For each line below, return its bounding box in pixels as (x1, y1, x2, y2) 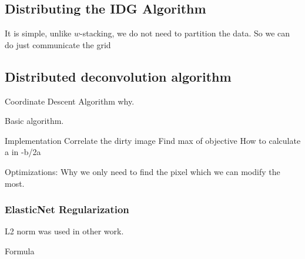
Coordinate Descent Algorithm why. (5, 95, 135, 107)
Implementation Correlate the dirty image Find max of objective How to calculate (5, 134, 301, 146)
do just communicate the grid (5, 38, 111, 51)
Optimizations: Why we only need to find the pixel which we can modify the (5, 165, 280, 177)
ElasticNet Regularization (5, 202, 129, 217)
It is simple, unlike (5, 27, 72, 39)
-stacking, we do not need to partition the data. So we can (80, 27, 290, 39)
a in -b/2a (5, 146, 41, 158)
